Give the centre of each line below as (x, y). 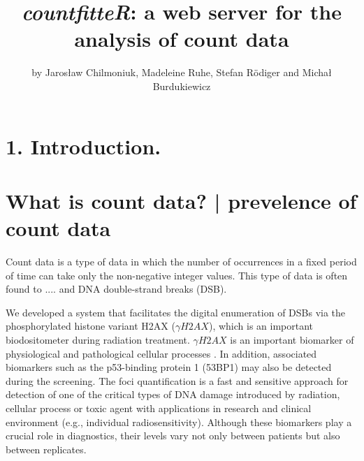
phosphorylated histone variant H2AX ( (90, 326)
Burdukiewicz (182, 86)
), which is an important (261, 326)
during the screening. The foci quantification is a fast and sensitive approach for (177, 380)
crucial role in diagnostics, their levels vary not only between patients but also (173, 436)
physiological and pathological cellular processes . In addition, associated (161, 353)
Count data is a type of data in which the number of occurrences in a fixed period (181, 261)
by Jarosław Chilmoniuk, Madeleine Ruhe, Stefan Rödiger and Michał (182, 72)
